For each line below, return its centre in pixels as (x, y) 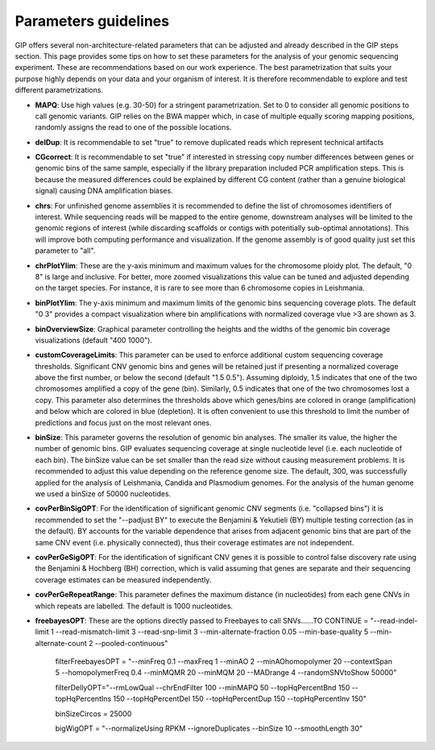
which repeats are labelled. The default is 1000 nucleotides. (134, 606)
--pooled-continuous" (131, 643)
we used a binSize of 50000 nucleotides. (103, 494)
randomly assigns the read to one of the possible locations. (133, 127)
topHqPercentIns (83, 699)
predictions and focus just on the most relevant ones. (123, 422)
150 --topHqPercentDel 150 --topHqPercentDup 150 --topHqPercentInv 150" (240, 699)
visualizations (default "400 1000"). (94, 340)
